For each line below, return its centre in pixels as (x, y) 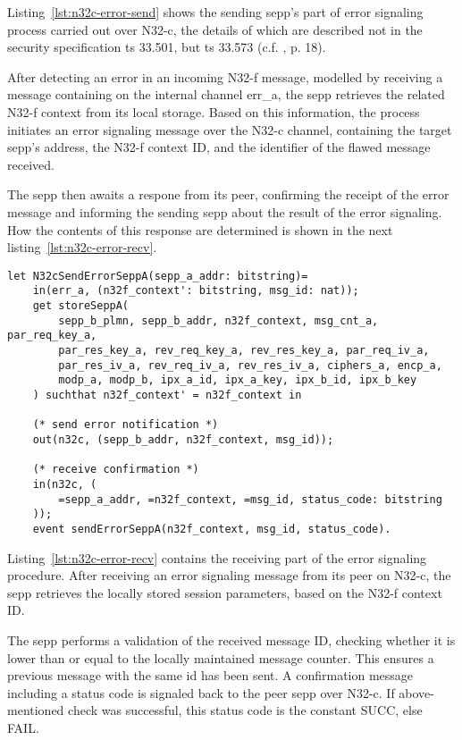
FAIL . (23, 727)
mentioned (36, 710)
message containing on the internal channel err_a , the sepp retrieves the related (226, 94)
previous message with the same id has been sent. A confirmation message (210, 675)
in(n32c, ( (65, 484)
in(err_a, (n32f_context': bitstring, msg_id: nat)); (196, 291)
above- (416, 692)
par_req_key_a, (52, 336)
